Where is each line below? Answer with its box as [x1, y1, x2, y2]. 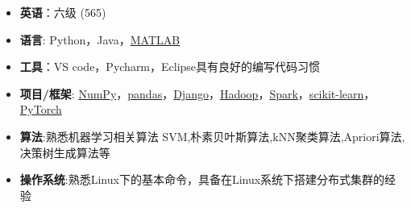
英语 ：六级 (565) [19, 4, 106, 20]
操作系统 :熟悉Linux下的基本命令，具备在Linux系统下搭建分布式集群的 [19, 171, 385, 188]
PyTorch [19, 101, 62, 118]
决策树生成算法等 [19, 144, 110, 160]
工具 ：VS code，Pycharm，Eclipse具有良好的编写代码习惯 [19, 58, 321, 75]
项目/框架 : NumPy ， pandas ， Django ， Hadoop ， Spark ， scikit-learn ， [19, 85, 376, 102]
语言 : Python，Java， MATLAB [19, 31, 181, 48]
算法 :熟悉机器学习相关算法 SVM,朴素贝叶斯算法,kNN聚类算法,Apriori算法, [19, 127, 405, 144]
